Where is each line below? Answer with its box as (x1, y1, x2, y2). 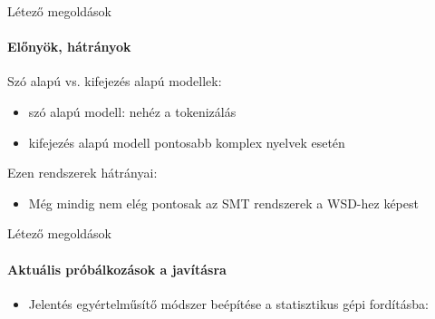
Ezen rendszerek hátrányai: (7, 163, 158, 182)
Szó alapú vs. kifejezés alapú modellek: (7, 72, 222, 91)
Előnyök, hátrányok (7, 37, 131, 56)
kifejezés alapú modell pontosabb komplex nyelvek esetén (28, 132, 345, 151)
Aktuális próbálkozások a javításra (7, 259, 227, 278)
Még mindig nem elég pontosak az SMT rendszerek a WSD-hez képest (28, 193, 419, 212)
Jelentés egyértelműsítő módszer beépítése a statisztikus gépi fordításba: (28, 294, 429, 313)
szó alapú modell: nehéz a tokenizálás (28, 101, 237, 121)
